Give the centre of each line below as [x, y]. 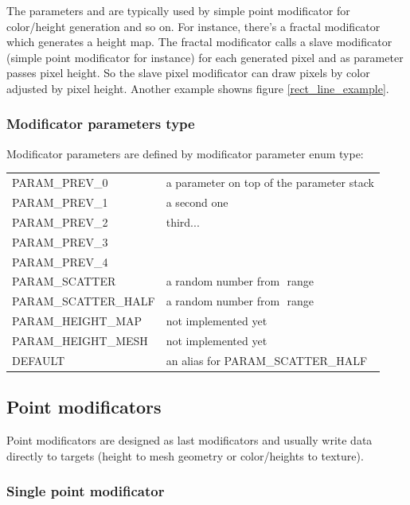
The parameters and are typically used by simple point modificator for [178, 10]
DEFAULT [39, 360]
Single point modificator [86, 491]
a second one [197, 202]
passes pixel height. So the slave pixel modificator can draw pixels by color [188, 73]
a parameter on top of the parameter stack [270, 183]
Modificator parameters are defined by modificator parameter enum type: [185, 153]
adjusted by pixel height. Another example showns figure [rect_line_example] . [198, 88]
